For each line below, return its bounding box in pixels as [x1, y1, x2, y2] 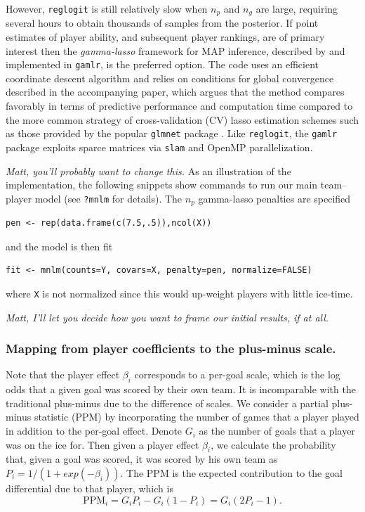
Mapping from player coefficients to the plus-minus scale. [6, 340, 336, 357]
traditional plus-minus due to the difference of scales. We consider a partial [6, 395, 328, 410]
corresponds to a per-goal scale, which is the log [134, 367, 340, 382]
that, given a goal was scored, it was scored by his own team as [6, 452, 278, 466]
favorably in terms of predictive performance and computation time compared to [6, 98, 353, 113]
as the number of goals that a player [199, 423, 355, 438]
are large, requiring [255, 1, 338, 15]
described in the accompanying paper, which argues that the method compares [6, 84, 345, 99]
